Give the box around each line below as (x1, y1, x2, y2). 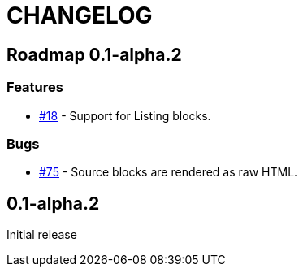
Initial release (6, 227, 77, 242)
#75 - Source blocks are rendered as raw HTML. (39, 165, 298, 180)
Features (6, 79, 63, 96)
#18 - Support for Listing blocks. (39, 108, 211, 123)
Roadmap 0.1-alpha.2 (6, 44, 182, 65)
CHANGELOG (6, 2, 153, 29)
